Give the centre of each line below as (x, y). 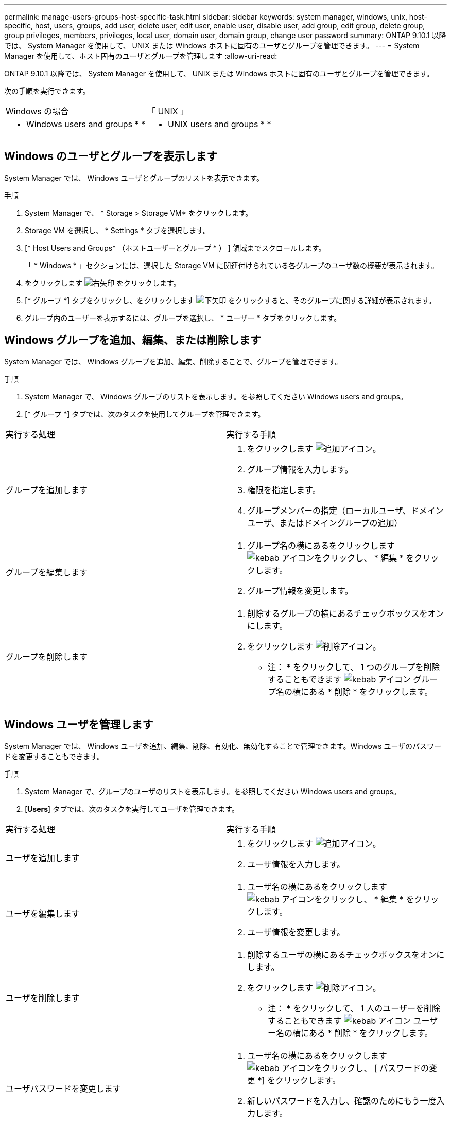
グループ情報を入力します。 (300, 469)
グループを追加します (47, 490)
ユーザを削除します (43, 998)
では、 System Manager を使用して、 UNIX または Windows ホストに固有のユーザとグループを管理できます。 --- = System (212, 46)
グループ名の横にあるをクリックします (321, 545)
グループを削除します (47, 656)
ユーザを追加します (43, 858)
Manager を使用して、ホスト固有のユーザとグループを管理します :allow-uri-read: (141, 56)
